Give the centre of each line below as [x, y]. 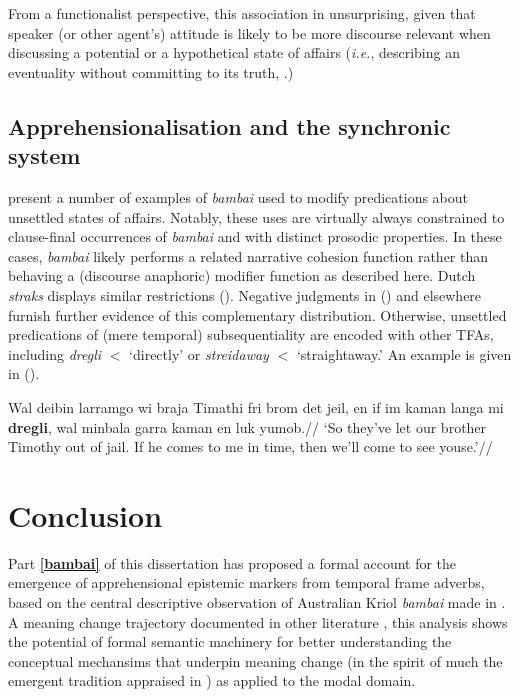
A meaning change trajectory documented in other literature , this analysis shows [258, 621]
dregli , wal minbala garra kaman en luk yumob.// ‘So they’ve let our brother [247, 426]
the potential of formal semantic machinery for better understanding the [230, 641]
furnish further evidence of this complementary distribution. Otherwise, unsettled [257, 314]
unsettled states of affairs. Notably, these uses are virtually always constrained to [256, 216]
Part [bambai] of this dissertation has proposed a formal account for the [232, 562]
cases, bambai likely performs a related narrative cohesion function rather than [248, 255]
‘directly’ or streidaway [199, 353]
